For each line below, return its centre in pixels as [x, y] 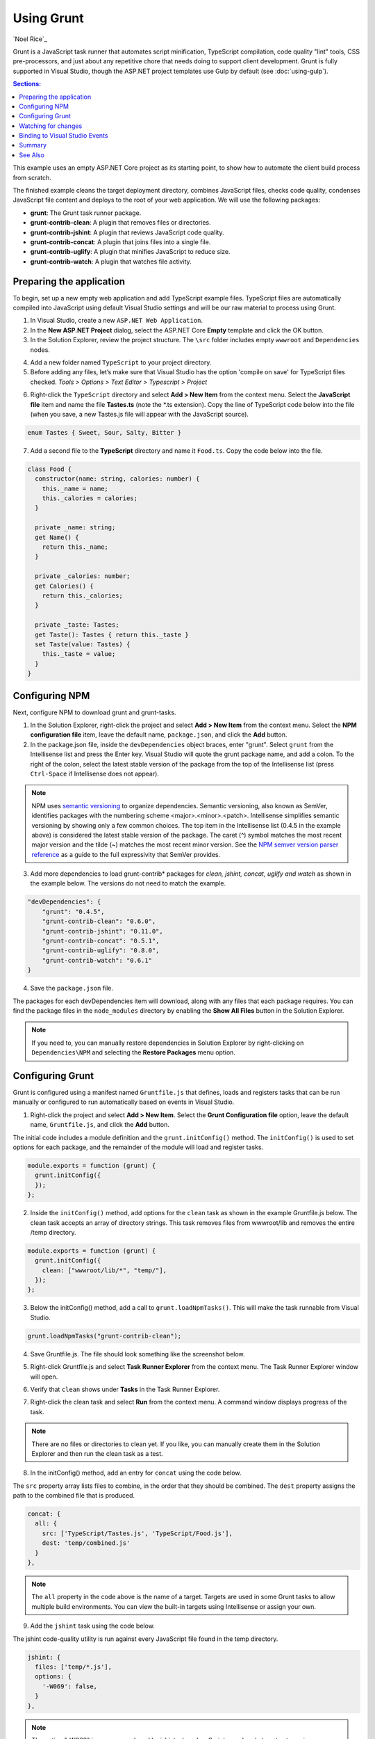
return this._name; [75, 547]
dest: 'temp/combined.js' [86, 1543]
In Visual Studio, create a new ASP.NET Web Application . [117, 321]
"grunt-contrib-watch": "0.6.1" [97, 960]
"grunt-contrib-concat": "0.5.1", [101, 941]
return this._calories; [82, 595]
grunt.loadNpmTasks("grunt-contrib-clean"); [105, 1336]
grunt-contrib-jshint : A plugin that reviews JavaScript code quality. [127, 232]
